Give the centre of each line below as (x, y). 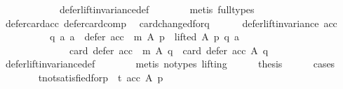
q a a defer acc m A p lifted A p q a (144, 37)
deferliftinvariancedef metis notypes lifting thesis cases (170, 64)
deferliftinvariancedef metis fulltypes (157, 9)
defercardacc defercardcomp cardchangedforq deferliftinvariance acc (171, 23)
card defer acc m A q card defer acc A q (169, 50)
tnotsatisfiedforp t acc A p (101, 77)
